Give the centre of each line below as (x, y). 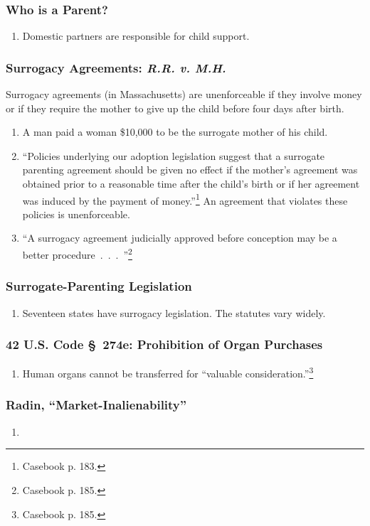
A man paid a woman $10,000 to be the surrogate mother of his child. (175, 132)
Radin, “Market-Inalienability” (96, 405)
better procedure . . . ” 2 (77, 253)
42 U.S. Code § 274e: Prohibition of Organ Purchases (164, 344)
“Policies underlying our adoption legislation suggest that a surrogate (174, 155)
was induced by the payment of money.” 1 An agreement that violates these (185, 199)
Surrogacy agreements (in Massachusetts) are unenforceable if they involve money (184, 94)
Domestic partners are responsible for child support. (136, 36)
